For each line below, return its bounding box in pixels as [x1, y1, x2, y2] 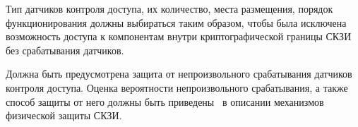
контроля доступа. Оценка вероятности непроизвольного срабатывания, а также [6, 80, 348, 95]
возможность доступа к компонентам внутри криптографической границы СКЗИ [6, 29, 352, 44]
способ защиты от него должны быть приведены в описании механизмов [6, 94, 324, 109]
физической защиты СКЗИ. [6, 108, 122, 123]
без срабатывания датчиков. [6, 42, 124, 57]
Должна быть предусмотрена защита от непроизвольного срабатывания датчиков [6, 66, 352, 81]
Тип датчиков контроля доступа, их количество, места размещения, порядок [6, 1, 333, 16]
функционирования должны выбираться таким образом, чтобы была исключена [6, 15, 347, 30]
